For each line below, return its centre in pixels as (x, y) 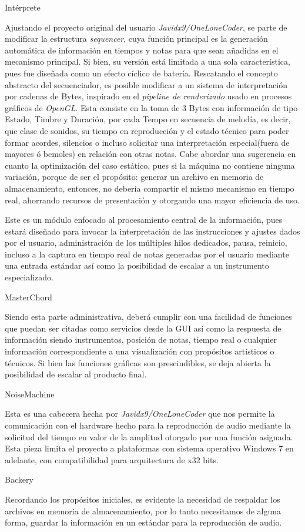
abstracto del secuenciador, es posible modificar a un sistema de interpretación (146, 84)
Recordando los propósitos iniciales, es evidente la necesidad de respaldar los (143, 499)
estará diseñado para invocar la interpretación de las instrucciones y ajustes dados (152, 231)
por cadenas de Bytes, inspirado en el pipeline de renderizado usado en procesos (148, 96)
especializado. (29, 277)
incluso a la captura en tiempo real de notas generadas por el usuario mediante (147, 254)
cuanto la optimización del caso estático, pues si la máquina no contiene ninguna (150, 165)
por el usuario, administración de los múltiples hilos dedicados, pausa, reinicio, (146, 242)
